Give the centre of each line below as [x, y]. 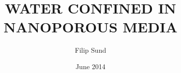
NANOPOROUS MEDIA [90, 27]
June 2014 [90, 66]
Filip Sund [90, 50]
